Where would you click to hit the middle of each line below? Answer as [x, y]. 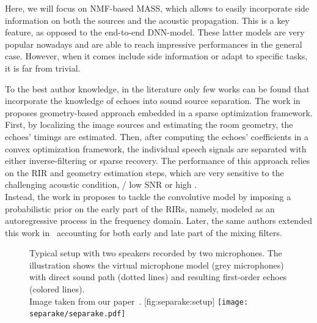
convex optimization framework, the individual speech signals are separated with [156, 148]
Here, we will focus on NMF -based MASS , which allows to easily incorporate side [157, 8]
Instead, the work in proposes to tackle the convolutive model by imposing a [148, 196]
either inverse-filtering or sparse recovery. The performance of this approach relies [158, 161]
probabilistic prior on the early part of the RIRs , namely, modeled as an [140, 208]
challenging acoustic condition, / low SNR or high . [101, 184]
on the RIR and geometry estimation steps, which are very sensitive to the [144, 172]
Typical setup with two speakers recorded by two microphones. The [156, 253]
